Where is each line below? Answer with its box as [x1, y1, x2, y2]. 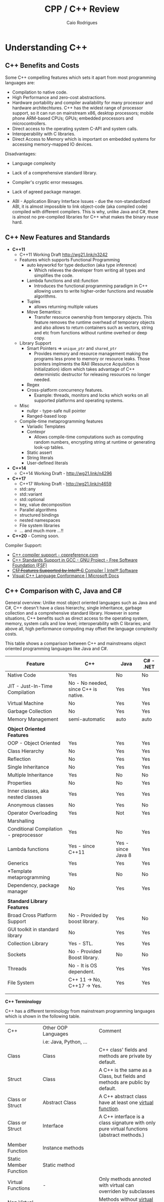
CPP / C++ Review [44, 3, 120, 15]
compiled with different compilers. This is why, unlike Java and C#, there [12, 208, 159, 214]
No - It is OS [68, 962, 98, 969]
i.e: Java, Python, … [42, 1038, 88, 1045]
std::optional [19, 496, 45, 502]
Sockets [7, 951, 26, 958]
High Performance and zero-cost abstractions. [12, 94, 106, 100]
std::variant [19, 491, 42, 497]
